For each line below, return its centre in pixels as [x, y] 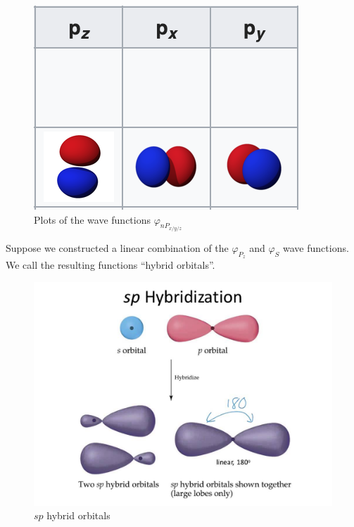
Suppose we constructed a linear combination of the [117, 248]
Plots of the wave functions [93, 219]
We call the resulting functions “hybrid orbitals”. [110, 265]
